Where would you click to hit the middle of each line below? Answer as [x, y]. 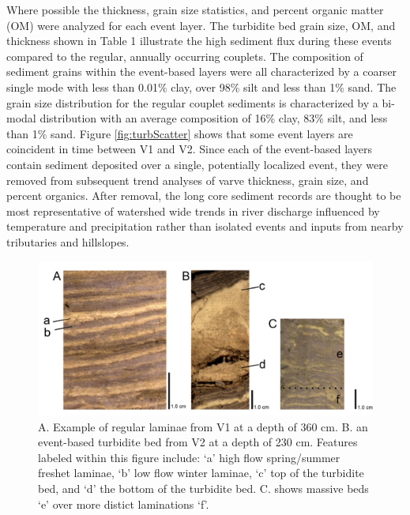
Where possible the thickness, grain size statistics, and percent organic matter [195, 9]
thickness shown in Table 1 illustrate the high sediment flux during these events [199, 41]
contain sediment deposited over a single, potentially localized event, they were [197, 164]
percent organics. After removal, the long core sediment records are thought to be [204, 195]
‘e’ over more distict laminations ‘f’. [124, 504]
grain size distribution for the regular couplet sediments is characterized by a [192, 102]
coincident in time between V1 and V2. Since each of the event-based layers [189, 149]
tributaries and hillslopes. [68, 241]
